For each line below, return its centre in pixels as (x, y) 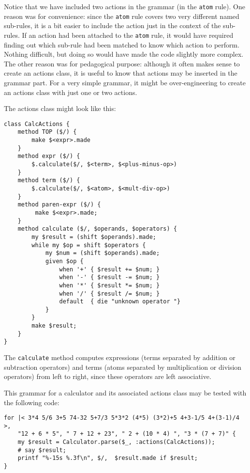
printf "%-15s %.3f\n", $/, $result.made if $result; (108, 458)
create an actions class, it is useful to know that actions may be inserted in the (121, 73)
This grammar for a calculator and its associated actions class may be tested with (125, 392)
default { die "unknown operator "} (120, 302)
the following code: (32, 402)
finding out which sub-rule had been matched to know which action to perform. (122, 44)
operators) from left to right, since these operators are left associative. (108, 376)
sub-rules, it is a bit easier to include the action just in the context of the (112, 25)
